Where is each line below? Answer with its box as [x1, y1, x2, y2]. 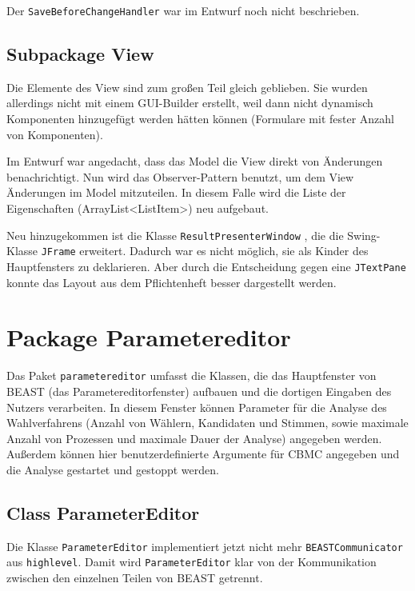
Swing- [347, 226, 381, 243]
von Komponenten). [6, 126, 103, 142]
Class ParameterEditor [6, 500, 200, 525]
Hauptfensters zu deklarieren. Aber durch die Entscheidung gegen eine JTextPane [6, 258, 406, 274]
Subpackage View [6, 42, 154, 66]
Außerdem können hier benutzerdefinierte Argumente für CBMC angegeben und [6, 445, 400, 462]
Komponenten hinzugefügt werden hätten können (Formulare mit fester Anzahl [6, 110, 395, 127]
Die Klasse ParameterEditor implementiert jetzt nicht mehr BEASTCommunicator [6, 537, 403, 554]
